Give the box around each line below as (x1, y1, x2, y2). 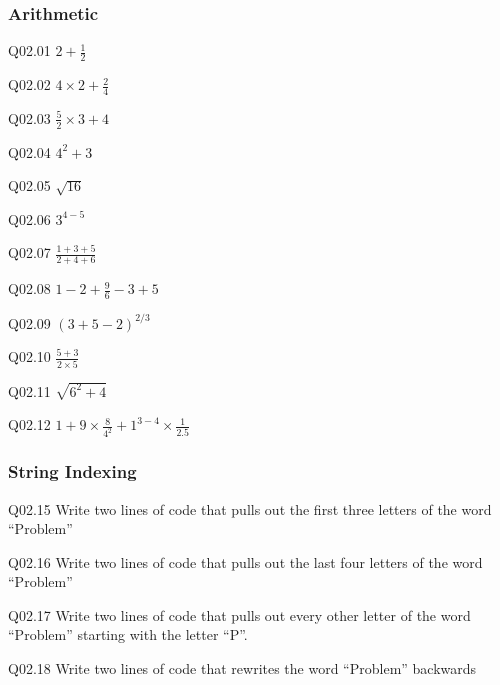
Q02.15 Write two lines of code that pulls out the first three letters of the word (8, 498, 492, 519)
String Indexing (8, 459, 137, 484)
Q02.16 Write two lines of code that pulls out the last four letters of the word (8, 551, 483, 572)
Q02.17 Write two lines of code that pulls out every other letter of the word (8, 604, 471, 625)
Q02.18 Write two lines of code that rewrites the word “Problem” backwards (8, 658, 477, 679)
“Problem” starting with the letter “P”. (8, 624, 248, 645)
